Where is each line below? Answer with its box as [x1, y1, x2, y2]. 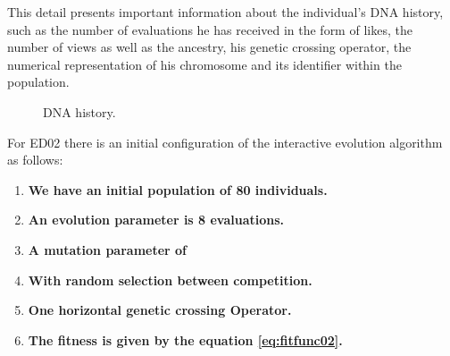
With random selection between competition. [28, 270, 312, 289]
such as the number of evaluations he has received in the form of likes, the [7, 20, 412, 38]
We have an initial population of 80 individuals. [28, 180, 328, 199]
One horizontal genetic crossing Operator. [28, 301, 292, 319]
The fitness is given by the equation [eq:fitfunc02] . [28, 330, 343, 349]
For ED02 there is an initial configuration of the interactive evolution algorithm [7, 132, 443, 151]
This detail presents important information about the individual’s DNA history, [7, 3, 444, 21]
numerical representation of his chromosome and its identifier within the [7, 55, 402, 73]
